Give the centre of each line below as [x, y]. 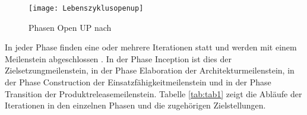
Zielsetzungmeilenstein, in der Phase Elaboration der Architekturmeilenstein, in [150, 70]
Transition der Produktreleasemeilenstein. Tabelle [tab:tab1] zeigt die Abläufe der [153, 93]
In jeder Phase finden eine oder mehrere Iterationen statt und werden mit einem [151, 47]
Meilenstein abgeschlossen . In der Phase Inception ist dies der [118, 58]
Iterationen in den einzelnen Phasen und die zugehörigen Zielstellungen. [135, 105]
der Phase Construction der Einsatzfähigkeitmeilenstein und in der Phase [138, 82]
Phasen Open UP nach [70, 27]
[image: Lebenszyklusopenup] [86, 8]
